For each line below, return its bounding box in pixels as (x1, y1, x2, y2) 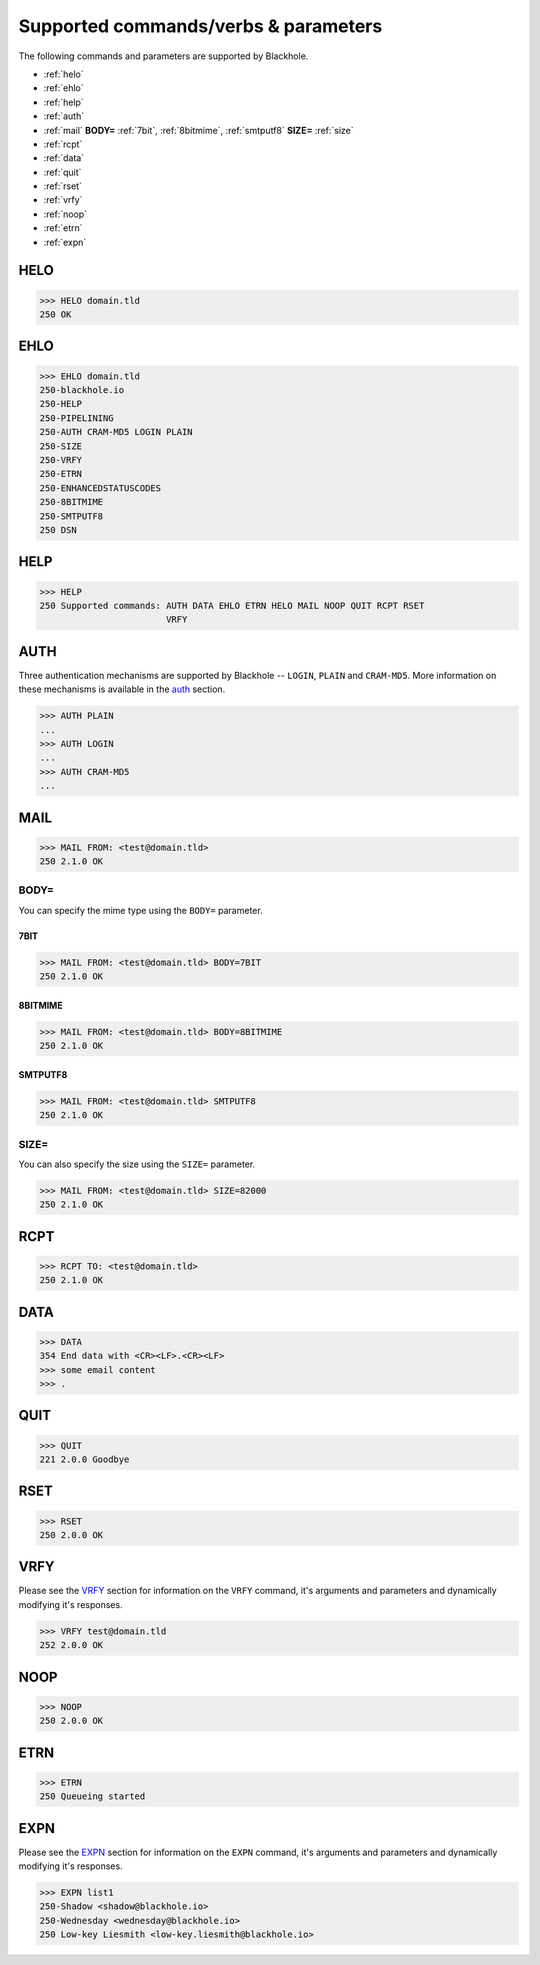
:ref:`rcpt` (43, 138, 83, 150)
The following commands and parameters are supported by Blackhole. (18, 50, 309, 62)
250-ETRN (39, 468, 83, 480)
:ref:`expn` (43, 236, 87, 248)
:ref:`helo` (43, 68, 84, 80)
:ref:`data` (43, 152, 85, 164)
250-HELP (39, 398, 83, 410)
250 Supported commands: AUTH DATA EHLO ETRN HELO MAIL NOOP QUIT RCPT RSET (39, 600, 425, 611)
